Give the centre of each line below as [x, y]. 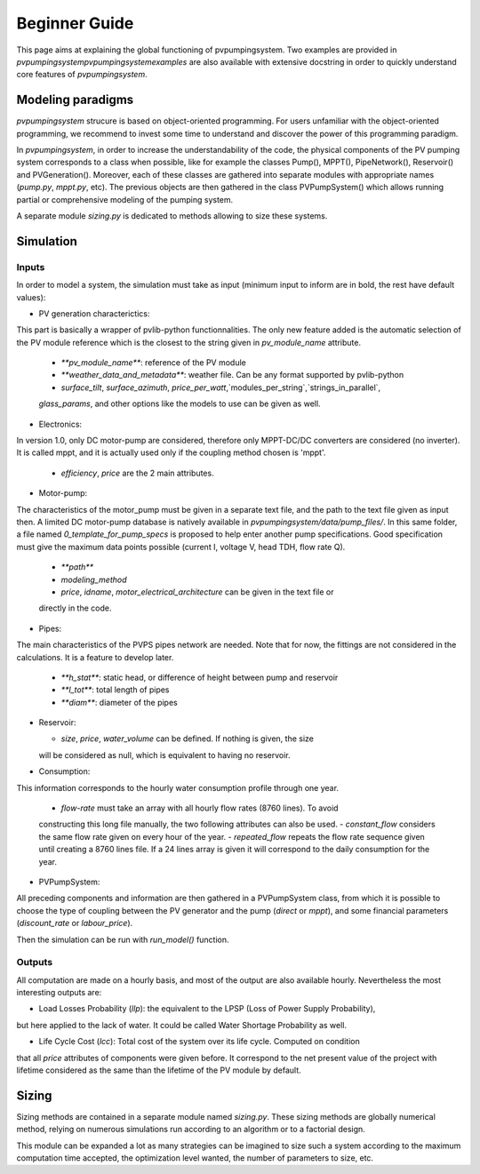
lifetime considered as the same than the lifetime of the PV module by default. [159, 1070]
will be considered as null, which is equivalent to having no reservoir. [164, 755]
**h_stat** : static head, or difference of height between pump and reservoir [200, 677]
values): [31, 297]
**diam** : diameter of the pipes [119, 702]
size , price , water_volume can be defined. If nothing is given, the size [188, 739]
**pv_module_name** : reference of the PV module [153, 363]
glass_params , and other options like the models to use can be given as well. [180, 403]
